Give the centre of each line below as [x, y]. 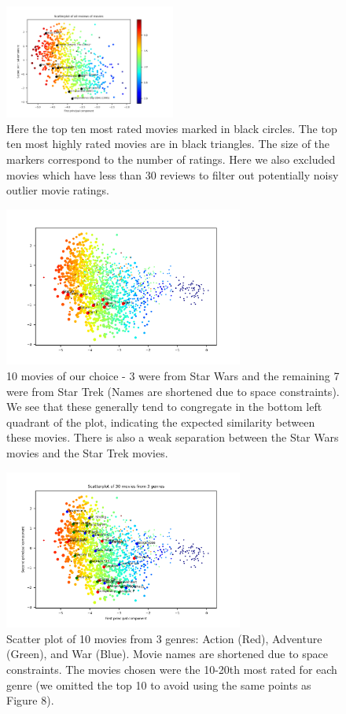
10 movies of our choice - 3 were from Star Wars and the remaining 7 [173, 375]
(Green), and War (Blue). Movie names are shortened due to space [167, 654]
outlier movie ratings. [58, 190]
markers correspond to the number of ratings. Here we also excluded [171, 159]
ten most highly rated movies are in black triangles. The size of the [168, 144]
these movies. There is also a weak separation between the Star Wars [173, 437]
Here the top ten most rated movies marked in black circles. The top [172, 128]
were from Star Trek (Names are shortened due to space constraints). [173, 391]
